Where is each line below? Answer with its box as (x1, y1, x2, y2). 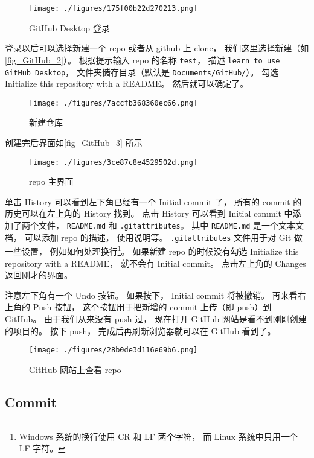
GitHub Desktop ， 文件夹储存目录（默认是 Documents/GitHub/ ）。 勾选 (5, 65, 278, 78)
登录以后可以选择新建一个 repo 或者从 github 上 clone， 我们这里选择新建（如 (5, 42, 309, 54)
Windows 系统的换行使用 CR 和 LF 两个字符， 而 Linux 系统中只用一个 (19, 430, 298, 442)
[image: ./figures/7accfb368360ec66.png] (29, 98, 198, 107)
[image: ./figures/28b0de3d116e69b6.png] (29, 346, 198, 355)
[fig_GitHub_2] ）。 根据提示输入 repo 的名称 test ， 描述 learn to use (5, 53, 280, 66)
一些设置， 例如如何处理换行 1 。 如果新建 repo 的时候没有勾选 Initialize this (5, 243, 299, 257)
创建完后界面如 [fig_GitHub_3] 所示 (5, 136, 143, 148)
